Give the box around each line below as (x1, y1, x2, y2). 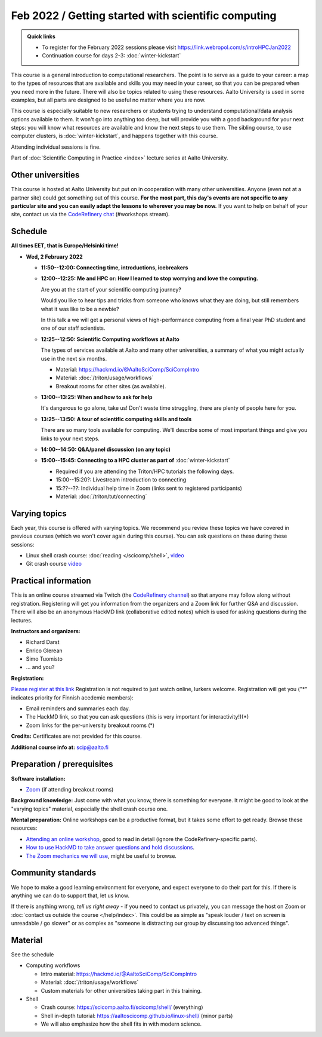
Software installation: (11, 775, 66, 782)
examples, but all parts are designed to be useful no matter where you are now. (11, 96, 206, 103)
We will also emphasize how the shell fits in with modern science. (41, 1020, 202, 1027)
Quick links (27, 33, 56, 40)
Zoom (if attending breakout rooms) (26, 786, 114, 793)
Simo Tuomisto (26, 655, 63, 662)
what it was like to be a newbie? (41, 305, 119, 312)
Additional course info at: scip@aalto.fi (11, 744, 109, 751)
